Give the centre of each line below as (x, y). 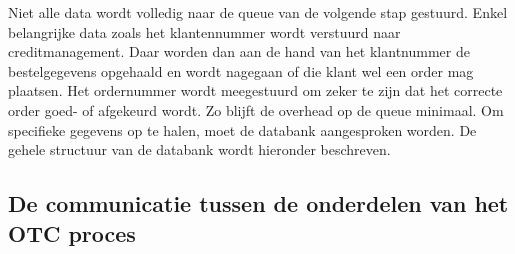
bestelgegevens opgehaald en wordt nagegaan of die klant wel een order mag (241, 70)
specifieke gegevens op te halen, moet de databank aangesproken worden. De (242, 129)
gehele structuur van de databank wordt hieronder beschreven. (199, 149)
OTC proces (72, 232)
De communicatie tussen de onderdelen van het (258, 203)
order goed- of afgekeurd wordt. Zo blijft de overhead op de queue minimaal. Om (256, 109)
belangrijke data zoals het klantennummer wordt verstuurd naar (204, 31)
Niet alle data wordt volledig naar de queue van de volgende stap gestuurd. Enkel (258, 12)
